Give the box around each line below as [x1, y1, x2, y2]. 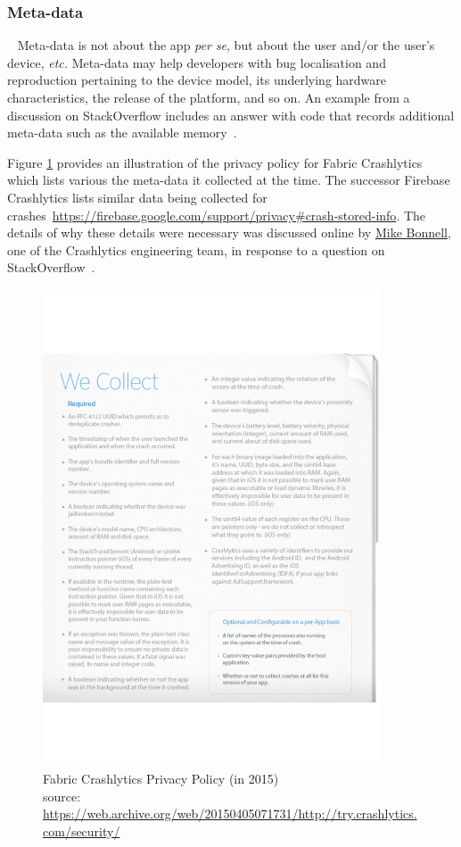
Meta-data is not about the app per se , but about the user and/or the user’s [17, 36, 435, 54]
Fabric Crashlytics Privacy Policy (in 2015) [43, 769, 279, 788]
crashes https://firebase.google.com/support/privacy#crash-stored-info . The [7, 205, 426, 224]
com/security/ [43, 822, 120, 841]
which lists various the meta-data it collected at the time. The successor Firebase [7, 170, 450, 189]
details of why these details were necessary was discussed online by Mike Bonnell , [7, 223, 451, 242]
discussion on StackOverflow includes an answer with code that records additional [7, 105, 455, 124]
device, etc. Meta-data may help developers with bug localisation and [7, 53, 386, 71]
